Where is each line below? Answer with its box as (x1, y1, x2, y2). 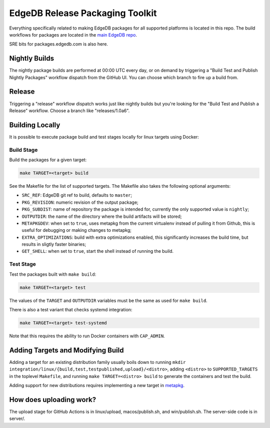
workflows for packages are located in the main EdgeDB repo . (9, 32, 137, 38)
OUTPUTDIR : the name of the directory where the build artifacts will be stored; (21, 213, 182, 219)
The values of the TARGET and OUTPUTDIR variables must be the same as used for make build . (9, 297, 207, 303)
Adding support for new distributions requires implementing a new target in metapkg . (9, 382, 185, 388)
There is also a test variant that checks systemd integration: (9, 306, 132, 312)
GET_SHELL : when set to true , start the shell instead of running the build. (21, 248, 174, 254)
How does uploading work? (9, 395, 96, 404)
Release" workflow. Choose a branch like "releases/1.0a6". (9, 108, 130, 114)
